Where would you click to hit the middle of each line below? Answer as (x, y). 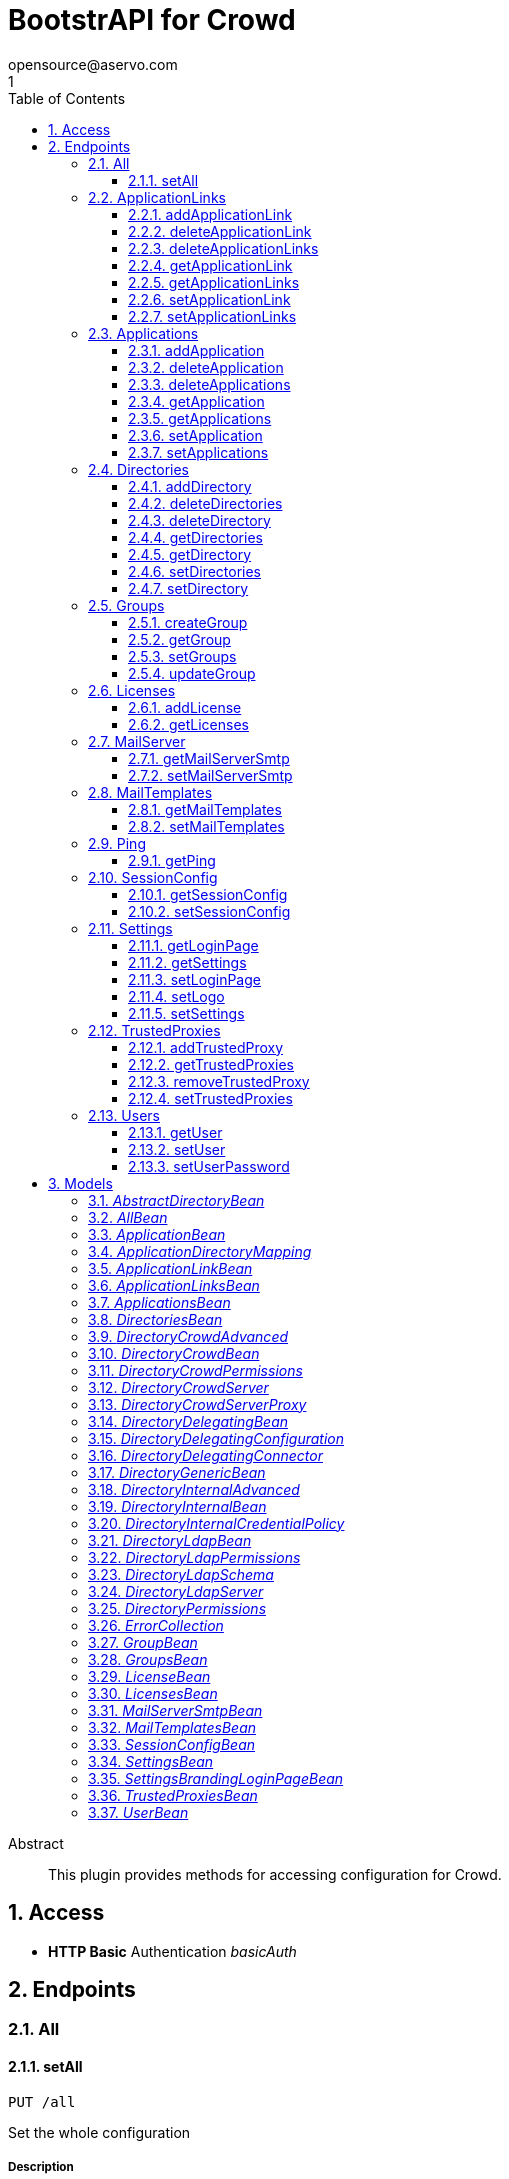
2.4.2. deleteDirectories (205, 503)
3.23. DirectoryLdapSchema (181, 1574)
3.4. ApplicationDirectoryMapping (200, 1251)
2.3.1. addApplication (196, 350)
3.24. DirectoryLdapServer (176, 1591)
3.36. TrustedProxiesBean (173, 1795)
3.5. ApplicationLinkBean (170, 1268)
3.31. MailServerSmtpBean (175, 1710)
